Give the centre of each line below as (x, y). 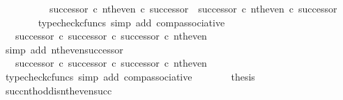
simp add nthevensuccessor (64, 49)
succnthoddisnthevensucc (59, 90)
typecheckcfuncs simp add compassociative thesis (130, 76)
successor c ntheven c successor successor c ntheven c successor (193, 8)
